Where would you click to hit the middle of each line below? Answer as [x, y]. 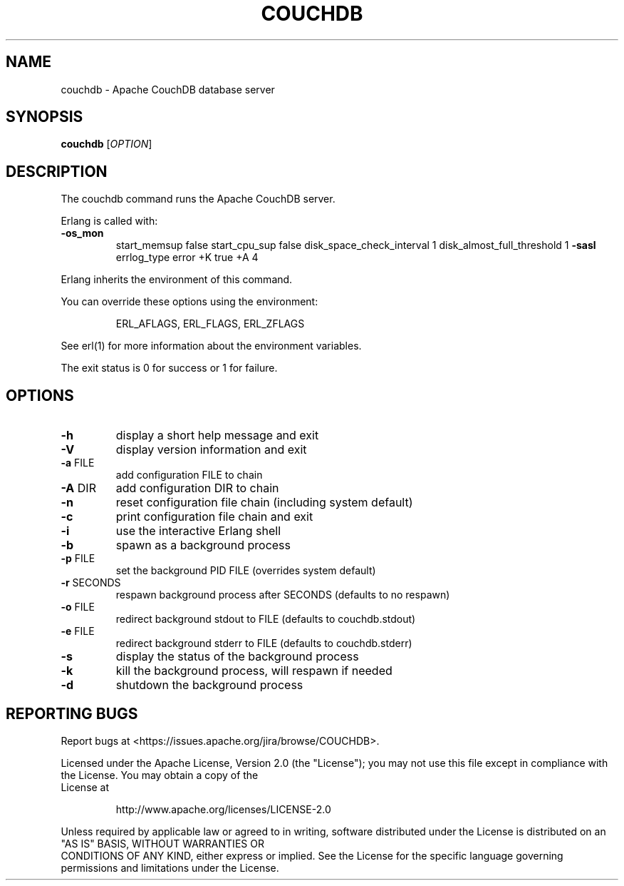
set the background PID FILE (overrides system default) [246, 571]
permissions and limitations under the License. [170, 867]
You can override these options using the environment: [189, 302]
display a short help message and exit [217, 436]
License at [85, 787]
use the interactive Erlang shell [198, 531]
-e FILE [78, 631]
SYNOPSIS [45, 117]
